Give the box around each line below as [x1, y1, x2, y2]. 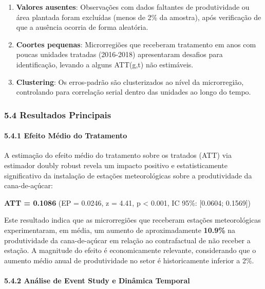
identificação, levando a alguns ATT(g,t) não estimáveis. [16, 59, 194, 69]
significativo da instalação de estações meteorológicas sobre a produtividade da [4, 170, 252, 180]
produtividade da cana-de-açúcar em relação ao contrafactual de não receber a [4, 234, 251, 245]
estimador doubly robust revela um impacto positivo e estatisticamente [4, 159, 228, 170]
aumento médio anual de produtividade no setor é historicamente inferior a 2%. [4, 255, 254, 265]
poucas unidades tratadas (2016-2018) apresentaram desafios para [16, 49, 223, 60]
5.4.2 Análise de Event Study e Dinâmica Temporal [4, 275, 190, 285]
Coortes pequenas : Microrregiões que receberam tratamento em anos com [16, 39, 256, 49]
